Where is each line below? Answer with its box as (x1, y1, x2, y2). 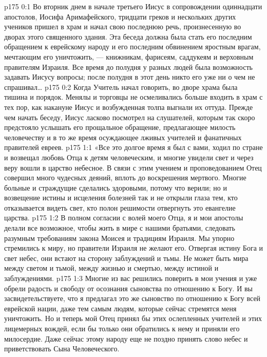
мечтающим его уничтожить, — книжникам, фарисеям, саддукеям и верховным (4, 51, 254, 62)
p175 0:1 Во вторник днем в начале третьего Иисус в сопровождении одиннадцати (4, 1, 262, 11)
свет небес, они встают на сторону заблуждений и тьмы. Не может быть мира (4, 252, 249, 263)
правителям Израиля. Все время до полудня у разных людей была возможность (4, 61, 253, 72)
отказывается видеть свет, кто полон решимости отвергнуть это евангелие (4, 202, 236, 213)
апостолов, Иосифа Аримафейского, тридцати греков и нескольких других (4, 11, 236, 22)
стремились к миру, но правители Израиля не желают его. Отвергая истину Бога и (4, 242, 263, 253)
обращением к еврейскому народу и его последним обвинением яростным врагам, (4, 41, 261, 52)
